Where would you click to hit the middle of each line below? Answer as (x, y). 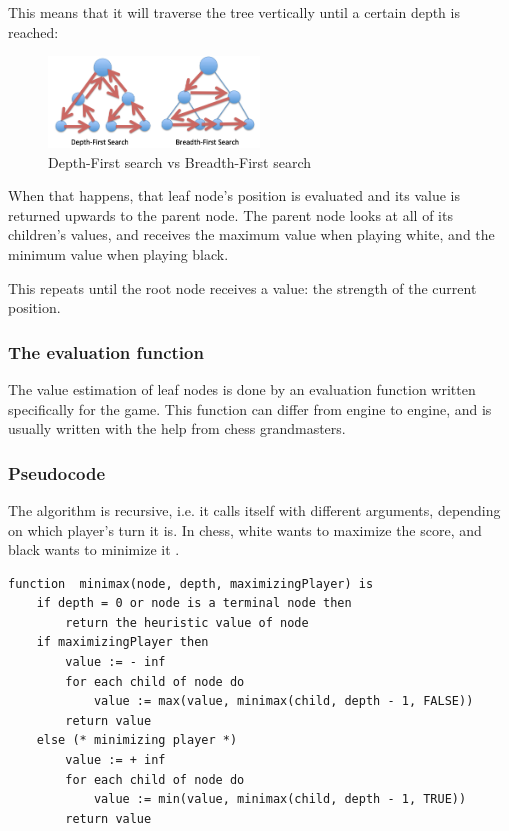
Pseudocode (57, 472)
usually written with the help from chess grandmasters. (177, 428)
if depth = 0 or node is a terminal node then (194, 603)
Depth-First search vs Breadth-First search (180, 161)
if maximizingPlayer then (122, 642)
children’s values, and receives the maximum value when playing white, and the (251, 234)
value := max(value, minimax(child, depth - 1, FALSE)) (283, 701)
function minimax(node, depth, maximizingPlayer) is (191, 583)
